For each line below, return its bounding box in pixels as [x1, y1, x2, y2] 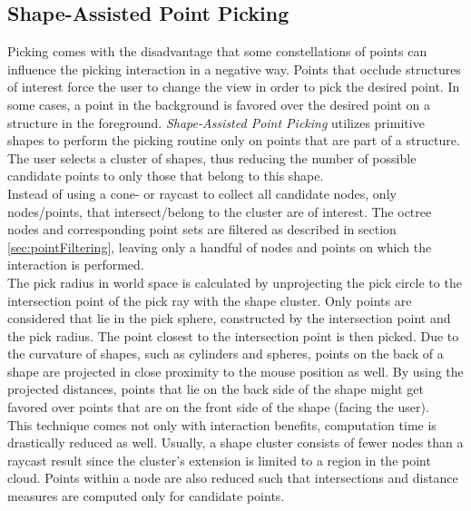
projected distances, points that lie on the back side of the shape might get [7, 379, 424, 398]
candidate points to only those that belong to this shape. [7, 166, 324, 185]
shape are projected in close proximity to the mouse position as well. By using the [7, 361, 464, 380]
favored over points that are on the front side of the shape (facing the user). [7, 398, 429, 417]
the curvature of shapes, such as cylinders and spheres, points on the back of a [7, 344, 444, 363]
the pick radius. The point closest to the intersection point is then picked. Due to [7, 326, 459, 345]
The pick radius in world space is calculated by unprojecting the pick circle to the [7, 272, 462, 291]
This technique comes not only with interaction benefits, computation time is [7, 415, 437, 434]
